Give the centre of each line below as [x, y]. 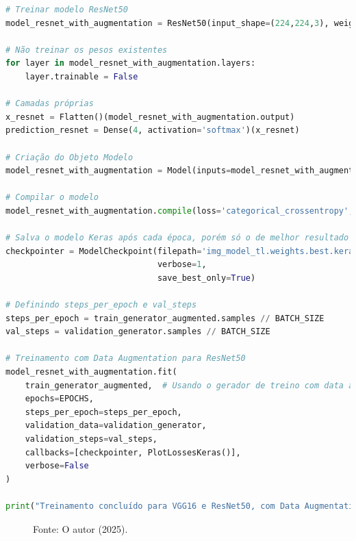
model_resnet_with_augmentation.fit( [91, 372]
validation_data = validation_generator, [116, 426]
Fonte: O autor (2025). [80, 528]
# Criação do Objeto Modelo [69, 157]
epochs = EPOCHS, [59, 399]
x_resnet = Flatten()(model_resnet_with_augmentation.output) [150, 117]
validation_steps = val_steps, [91, 439]
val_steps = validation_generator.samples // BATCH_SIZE [138, 332]
